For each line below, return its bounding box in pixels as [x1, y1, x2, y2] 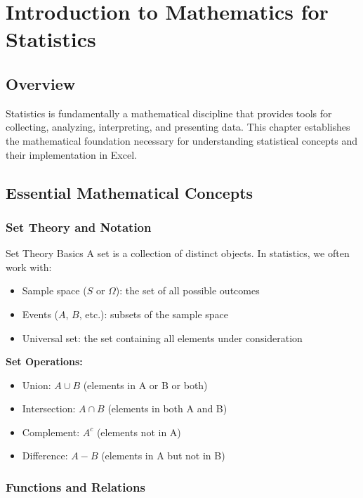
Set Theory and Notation [6, 218, 152, 235]
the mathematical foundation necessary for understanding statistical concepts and [6, 133, 358, 148]
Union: [22, 377, 51, 392]
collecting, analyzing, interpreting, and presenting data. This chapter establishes [6, 119, 350, 134]
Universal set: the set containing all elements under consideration [22, 330, 303, 345]
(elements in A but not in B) [101, 448, 225, 463]
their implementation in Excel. [6, 147, 137, 162]
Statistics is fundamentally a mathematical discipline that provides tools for [6, 105, 332, 120]
